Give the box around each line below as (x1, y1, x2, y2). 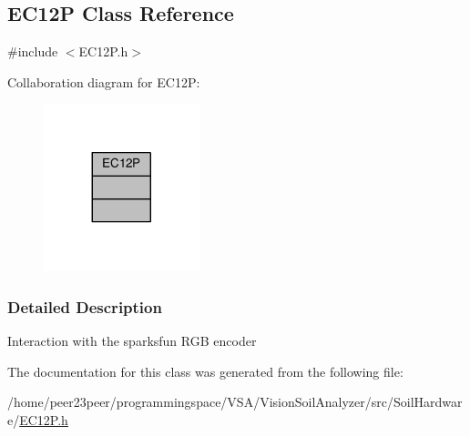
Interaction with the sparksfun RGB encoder (7, 331, 257, 350)
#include (7, 42, 58, 61)
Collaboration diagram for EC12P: (7, 72, 200, 91)
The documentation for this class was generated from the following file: (7, 361, 404, 380)
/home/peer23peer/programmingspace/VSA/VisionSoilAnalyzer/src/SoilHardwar (7, 392, 463, 411)
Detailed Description (7, 295, 162, 318)
